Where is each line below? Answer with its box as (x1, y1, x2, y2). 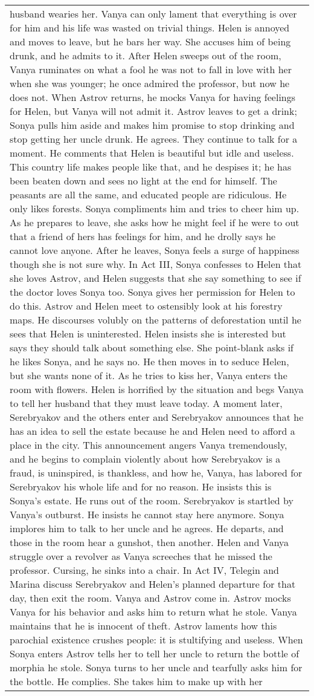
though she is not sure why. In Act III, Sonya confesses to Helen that (10, 257, 302, 271)
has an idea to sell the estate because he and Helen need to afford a (10, 424, 295, 438)
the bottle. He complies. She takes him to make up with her (10, 674, 263, 688)
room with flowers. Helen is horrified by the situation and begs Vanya (10, 382, 304, 396)
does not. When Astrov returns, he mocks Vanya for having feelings (10, 90, 296, 104)
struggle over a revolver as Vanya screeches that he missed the (10, 549, 272, 563)
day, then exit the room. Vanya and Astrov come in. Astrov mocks (10, 591, 291, 605)
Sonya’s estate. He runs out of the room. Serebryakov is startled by (10, 493, 293, 507)
